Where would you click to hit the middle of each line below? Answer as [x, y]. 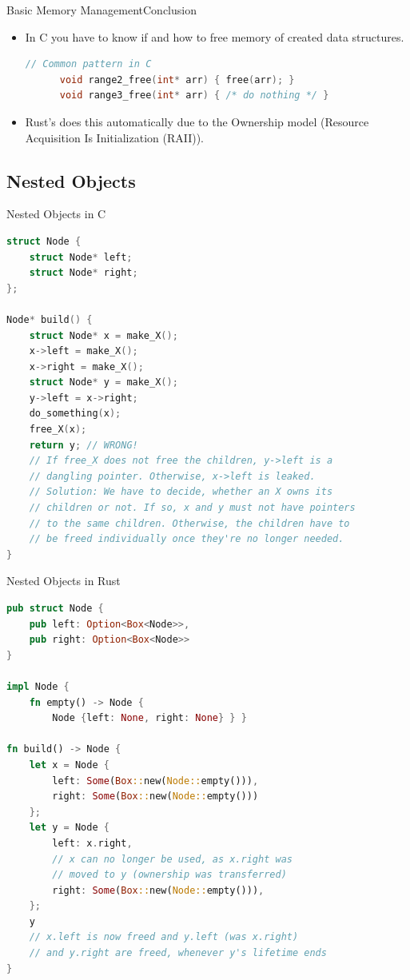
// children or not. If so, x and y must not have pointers [192, 508]
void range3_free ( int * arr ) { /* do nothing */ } [194, 96]
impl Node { [38, 686]
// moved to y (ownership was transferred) [169, 875]
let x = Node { [69, 765]
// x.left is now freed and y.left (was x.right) [164, 937]
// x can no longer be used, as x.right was [172, 859]
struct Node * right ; [84, 273]
